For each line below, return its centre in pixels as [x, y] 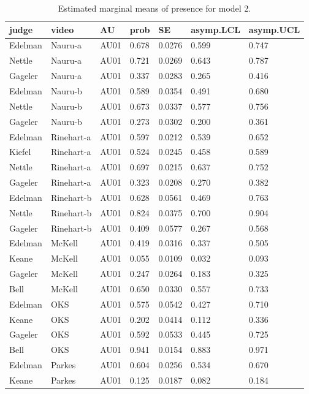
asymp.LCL [216, 29]
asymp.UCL [274, 29]
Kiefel [20, 152]
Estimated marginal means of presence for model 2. [154, 8]
